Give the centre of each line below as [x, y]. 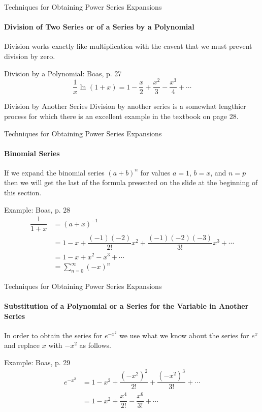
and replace [22, 345]
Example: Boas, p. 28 [37, 209]
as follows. [95, 345]
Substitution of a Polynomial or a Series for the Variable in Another [126, 306]
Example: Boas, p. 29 [37, 362]
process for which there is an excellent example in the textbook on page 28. [121, 116]
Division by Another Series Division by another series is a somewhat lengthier [125, 106]
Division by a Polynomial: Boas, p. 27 [63, 73]
